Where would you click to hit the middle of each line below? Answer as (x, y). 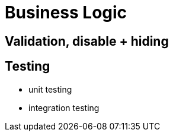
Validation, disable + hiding (87, 41)
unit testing (50, 89)
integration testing (64, 107)
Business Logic (66, 12)
